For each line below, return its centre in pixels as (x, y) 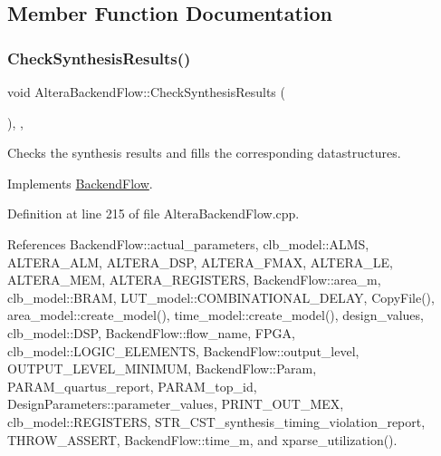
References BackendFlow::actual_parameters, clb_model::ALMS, (188, 243)
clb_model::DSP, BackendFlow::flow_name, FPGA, (151, 332)
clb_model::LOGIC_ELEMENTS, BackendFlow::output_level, (183, 350)
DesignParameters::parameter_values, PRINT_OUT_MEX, (176, 404)
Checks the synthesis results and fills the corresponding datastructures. (204, 153)
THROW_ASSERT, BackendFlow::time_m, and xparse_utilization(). (202, 439)
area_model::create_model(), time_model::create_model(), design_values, (216, 315)
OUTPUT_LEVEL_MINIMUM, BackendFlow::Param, (162, 369)
